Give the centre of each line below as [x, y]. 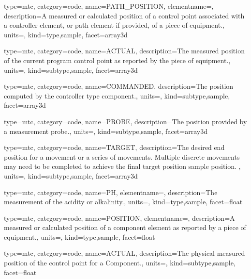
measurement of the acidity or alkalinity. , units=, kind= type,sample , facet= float [123, 202]
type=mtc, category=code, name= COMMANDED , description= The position [119, 86]
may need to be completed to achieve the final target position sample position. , [122, 166]
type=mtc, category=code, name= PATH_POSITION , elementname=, [109, 6]
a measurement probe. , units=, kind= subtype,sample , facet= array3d [106, 131]
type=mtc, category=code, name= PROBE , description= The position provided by [125, 121]
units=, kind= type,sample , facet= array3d [66, 34]
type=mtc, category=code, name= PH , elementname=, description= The [111, 192]
